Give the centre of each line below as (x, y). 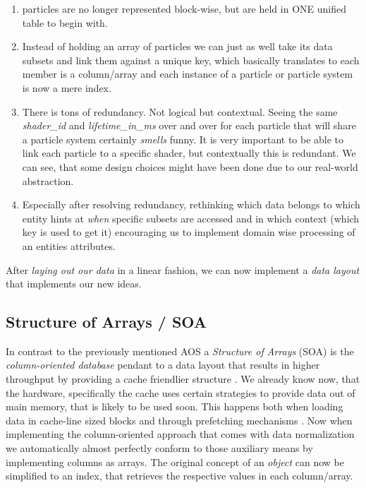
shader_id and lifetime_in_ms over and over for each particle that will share (189, 125)
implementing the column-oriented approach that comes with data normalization (180, 434)
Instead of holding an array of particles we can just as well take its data (177, 46)
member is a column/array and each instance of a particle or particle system (188, 74)
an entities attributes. (69, 245)
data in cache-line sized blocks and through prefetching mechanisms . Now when (179, 420)
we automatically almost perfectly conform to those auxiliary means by (159, 448)
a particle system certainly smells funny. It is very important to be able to (183, 139)
